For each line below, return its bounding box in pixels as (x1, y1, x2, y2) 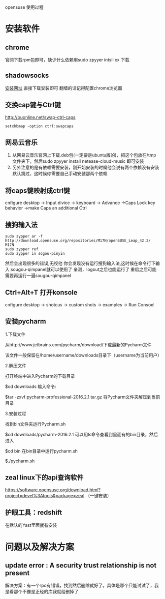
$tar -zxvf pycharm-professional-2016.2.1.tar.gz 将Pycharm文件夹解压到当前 (5, 394, 160, 400)
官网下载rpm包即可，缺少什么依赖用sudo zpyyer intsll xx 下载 (5, 57, 130, 62)
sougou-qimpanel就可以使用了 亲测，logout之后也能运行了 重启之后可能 (10, 267, 157, 272)
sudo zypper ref (5, 247, 38, 252)
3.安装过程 (5, 410, 27, 417)
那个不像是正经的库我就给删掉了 (13, 589, 79, 595)
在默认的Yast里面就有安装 (5, 522, 58, 528)
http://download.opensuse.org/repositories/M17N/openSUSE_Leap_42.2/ (5, 238, 151, 243)
